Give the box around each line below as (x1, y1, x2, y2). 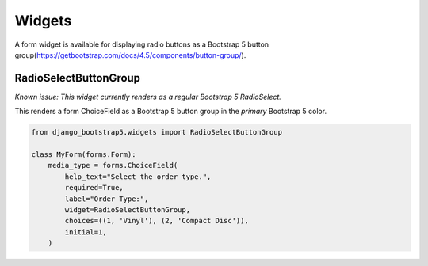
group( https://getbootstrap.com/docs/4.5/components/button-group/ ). (14, 50, 246, 59)
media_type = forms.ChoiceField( (48, 161, 178, 170)
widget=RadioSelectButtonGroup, (64, 205, 190, 214)
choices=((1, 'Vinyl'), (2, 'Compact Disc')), (64, 216, 249, 226)
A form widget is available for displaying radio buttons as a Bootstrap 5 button (14, 40, 269, 49)
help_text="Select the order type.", (64, 172, 212, 181)
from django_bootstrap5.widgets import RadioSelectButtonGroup (31, 127, 283, 137)
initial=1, (64, 227, 107, 237)
